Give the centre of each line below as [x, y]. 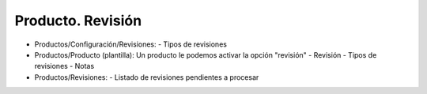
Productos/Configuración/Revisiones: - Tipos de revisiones [130, 44]
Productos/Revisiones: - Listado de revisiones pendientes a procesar [147, 77]
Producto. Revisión [78, 21]
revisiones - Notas [64, 66]
